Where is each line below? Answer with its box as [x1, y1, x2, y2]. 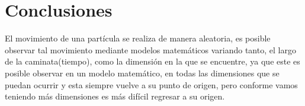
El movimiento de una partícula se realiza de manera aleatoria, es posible [5, 32, 271, 44]
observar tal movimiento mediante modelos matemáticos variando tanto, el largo [5, 43, 296, 56]
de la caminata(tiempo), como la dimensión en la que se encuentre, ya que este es [5, 55, 300, 68]
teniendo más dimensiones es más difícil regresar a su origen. [5, 90, 225, 102]
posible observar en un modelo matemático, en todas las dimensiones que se [5, 66, 280, 79]
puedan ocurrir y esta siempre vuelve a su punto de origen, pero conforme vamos [5, 78, 298, 91]
